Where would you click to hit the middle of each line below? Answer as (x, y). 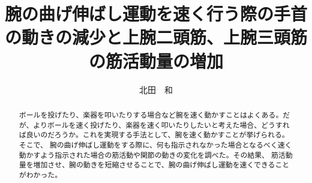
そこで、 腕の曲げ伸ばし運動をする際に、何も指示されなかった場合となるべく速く (155, 144)
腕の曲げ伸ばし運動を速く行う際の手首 (156, 13)
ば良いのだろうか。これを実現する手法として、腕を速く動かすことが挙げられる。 (154, 135)
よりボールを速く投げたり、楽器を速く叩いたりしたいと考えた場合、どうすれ (161, 124)
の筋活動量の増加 (156, 60)
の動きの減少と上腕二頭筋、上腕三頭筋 (156, 37)
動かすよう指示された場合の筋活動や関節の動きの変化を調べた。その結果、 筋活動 (156, 154)
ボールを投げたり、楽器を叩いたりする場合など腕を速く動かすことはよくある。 (151, 114)
